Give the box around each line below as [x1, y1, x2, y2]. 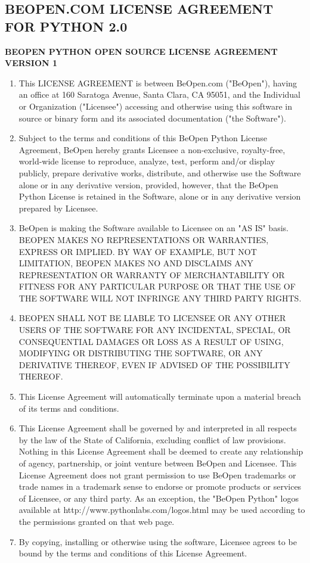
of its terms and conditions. [18, 402, 119, 414]
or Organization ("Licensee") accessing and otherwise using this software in [18, 99, 292, 112]
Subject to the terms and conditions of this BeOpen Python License [18, 132, 268, 144]
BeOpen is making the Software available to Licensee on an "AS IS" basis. [18, 222, 289, 234]
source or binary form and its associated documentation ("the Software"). [18, 111, 286, 124]
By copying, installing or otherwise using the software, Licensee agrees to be [18, 535, 297, 548]
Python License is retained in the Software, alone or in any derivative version [18, 190, 301, 203]
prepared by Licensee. [18, 201, 98, 214]
